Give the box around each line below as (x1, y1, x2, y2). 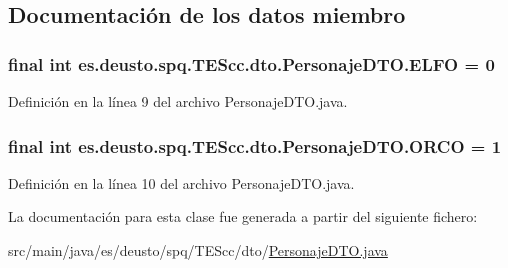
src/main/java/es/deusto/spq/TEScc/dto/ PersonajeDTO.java (8, 240, 388, 260)
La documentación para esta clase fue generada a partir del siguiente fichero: (8, 206, 478, 227)
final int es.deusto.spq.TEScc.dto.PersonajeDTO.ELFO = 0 (8, 51, 495, 76)
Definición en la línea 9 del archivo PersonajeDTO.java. (8, 91, 348, 111)
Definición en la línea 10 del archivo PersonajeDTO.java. (8, 172, 355, 193)
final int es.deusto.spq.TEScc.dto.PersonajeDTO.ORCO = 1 (8, 133, 502, 158)
